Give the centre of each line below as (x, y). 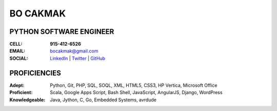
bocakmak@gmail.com (74, 51)
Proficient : (21, 92)
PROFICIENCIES (35, 73)
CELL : (16, 44)
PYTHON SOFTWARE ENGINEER (62, 32)
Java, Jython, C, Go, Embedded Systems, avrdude (103, 100)
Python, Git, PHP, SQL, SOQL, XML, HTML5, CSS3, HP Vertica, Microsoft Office (134, 85)
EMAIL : (17, 51)
